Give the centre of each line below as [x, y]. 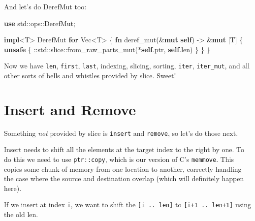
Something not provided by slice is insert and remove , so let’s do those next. [121, 133]
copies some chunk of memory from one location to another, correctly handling [123, 169]
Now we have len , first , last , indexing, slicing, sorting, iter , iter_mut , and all [127, 66]
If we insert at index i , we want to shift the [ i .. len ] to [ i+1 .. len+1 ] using [128, 205]
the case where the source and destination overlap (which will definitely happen [124, 178]
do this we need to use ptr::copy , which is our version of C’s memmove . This [119, 159]
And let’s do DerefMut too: [45, 6]
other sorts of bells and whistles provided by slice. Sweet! [90, 76]
